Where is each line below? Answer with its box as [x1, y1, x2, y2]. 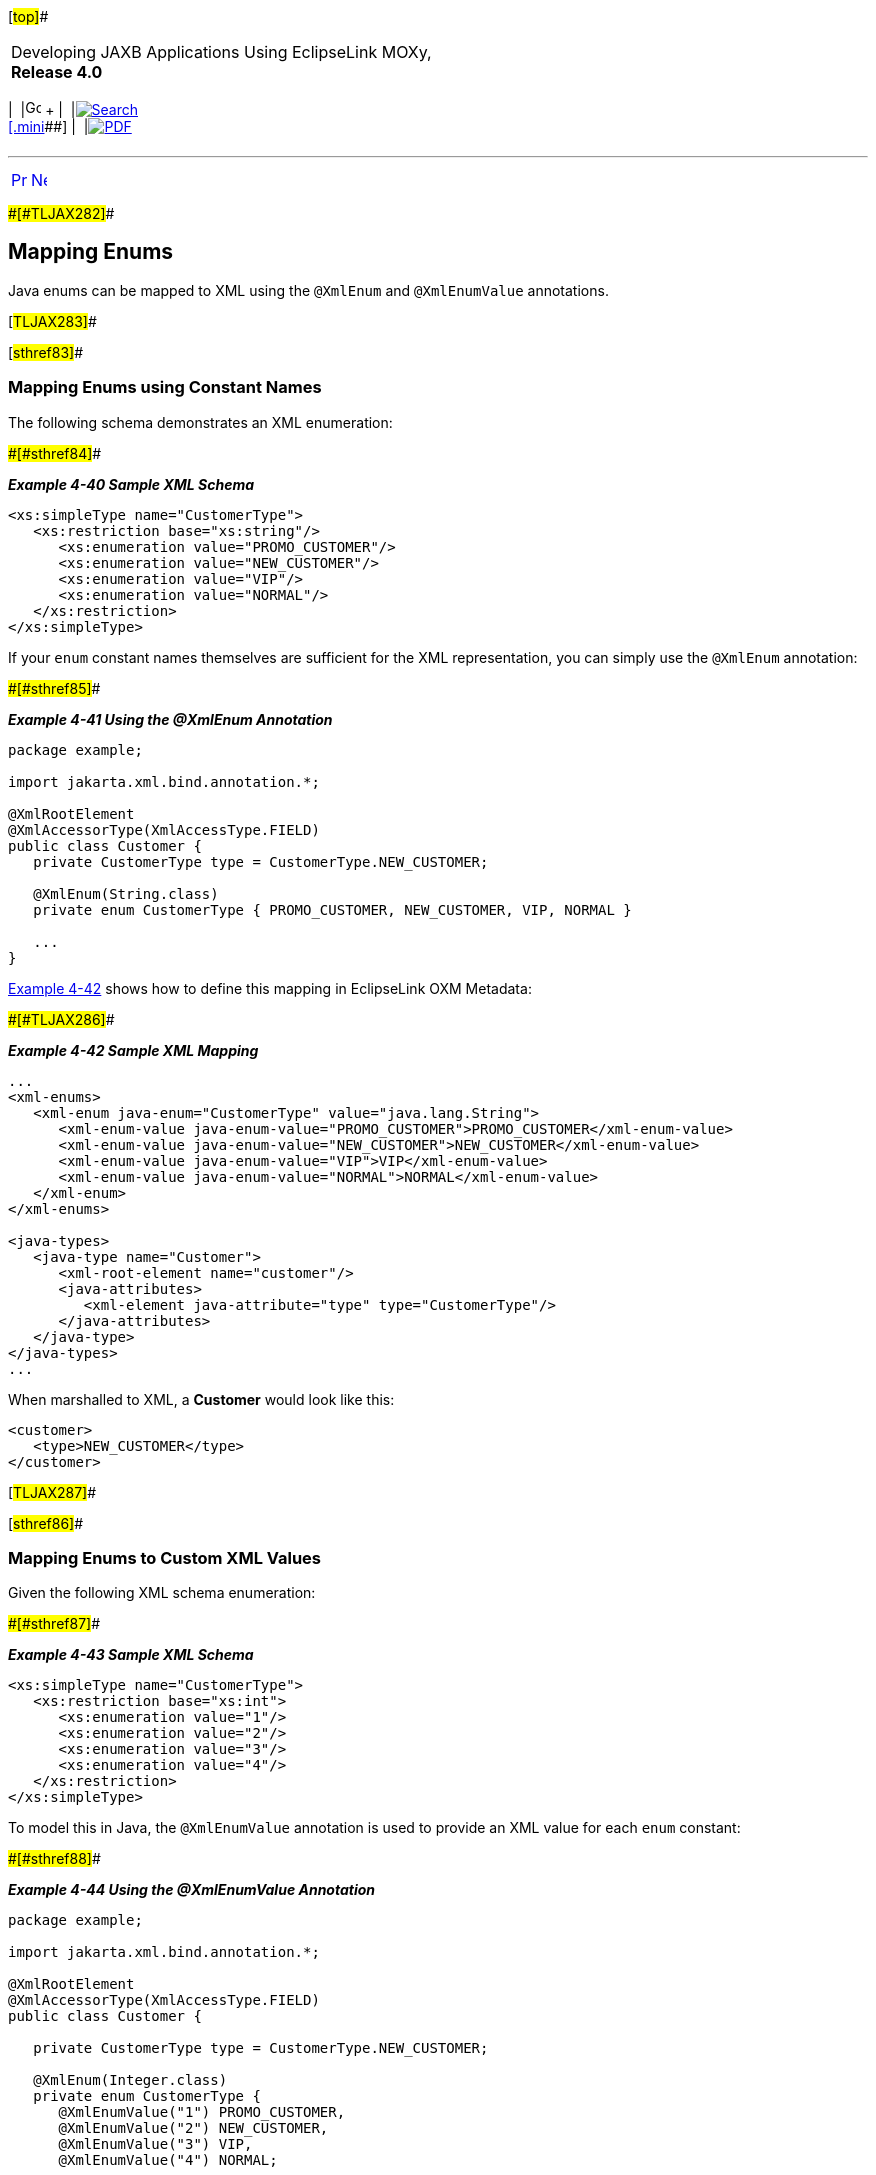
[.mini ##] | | [8, 118, 89, 135]
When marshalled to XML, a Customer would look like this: [8, 1390, 395, 1408]
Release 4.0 [11, 62, 103, 82]
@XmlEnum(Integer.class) [33, 2072, 228, 2089]
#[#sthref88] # [8, 1850, 101, 1868]
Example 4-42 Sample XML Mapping [8, 1041, 259, 1059]
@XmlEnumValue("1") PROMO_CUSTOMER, [58, 2104, 346, 2121]
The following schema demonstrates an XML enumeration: [8, 413, 393, 431]
